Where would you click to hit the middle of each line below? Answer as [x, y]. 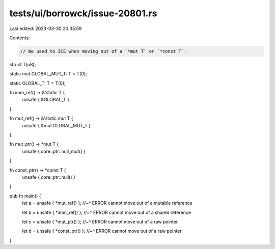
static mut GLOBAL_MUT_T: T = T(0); [48, 74]
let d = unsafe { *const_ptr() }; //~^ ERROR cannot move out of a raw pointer [102, 231]
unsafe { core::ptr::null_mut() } [54, 151]
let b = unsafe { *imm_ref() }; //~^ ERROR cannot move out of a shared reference [106, 212]
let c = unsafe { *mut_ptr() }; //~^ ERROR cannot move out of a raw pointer [100, 222]
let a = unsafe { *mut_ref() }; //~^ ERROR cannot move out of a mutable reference [107, 203]
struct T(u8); [23, 64]
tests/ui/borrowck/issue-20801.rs [83, 13]
